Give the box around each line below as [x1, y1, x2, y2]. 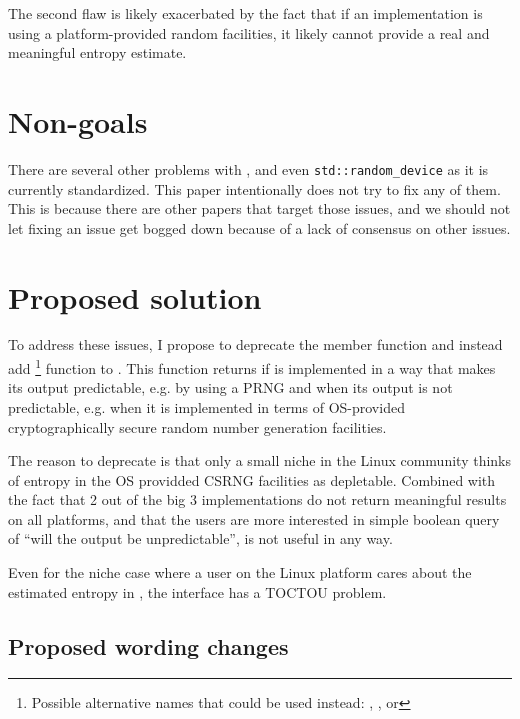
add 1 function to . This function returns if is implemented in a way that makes [8, 355, 496, 378]
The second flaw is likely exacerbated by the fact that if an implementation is [8, 3, 483, 23]
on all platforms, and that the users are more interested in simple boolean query [8, 508, 500, 529]
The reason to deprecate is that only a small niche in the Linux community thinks [8, 450, 512, 471]
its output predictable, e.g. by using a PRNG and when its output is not [8, 377, 453, 398]
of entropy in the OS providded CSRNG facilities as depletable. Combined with [8, 469, 496, 490]
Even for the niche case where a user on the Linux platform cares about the [8, 562, 472, 583]
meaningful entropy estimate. [8, 42, 187, 63]
